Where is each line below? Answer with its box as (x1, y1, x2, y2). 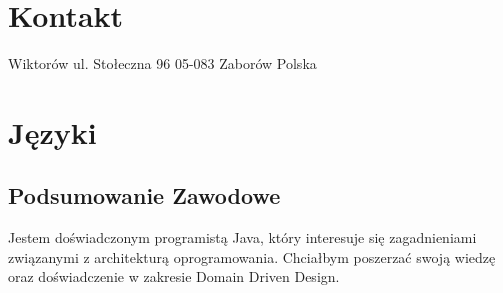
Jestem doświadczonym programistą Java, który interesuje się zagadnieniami (8, 227, 477, 248)
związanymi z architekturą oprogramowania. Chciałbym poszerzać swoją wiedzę (8, 246, 496, 267)
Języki (8, 111, 97, 152)
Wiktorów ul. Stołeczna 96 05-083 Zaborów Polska (8, 53, 317, 74)
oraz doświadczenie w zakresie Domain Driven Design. (8, 266, 340, 287)
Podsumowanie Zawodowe (8, 180, 281, 211)
